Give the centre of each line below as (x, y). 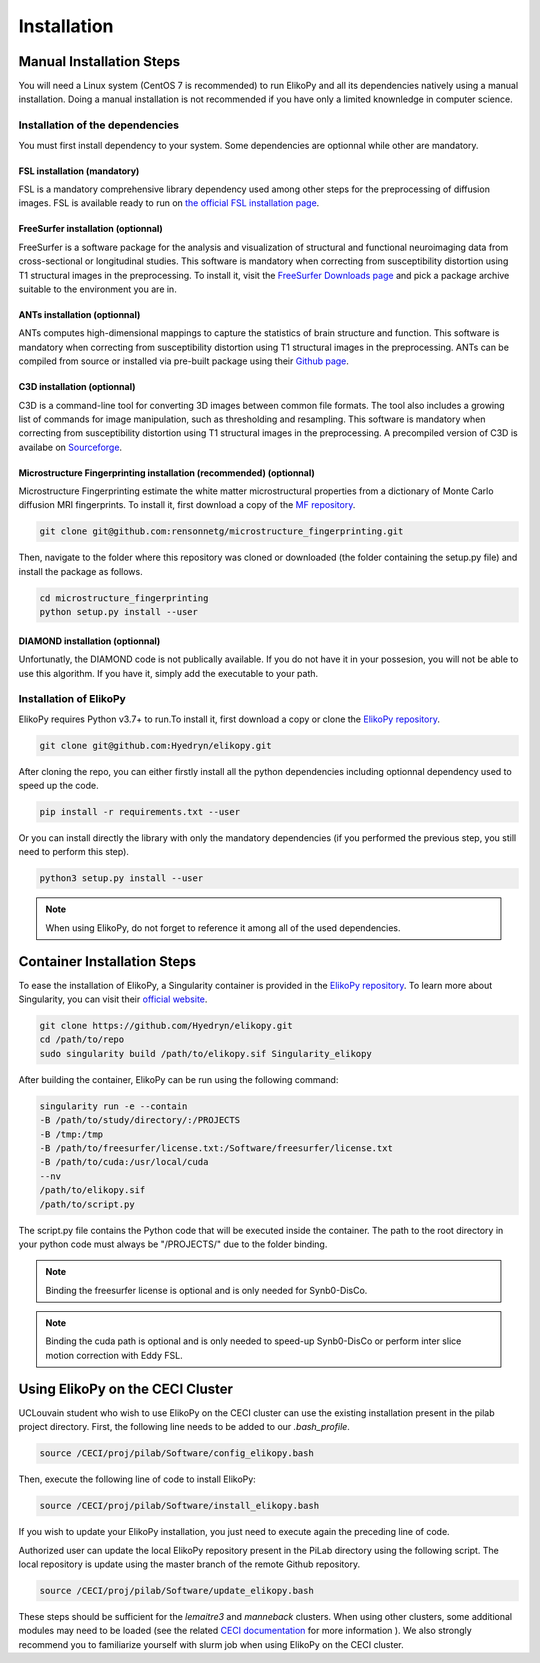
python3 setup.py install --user (121, 878)
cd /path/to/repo (82, 1039)
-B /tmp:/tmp (71, 1134)
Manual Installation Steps (99, 61)
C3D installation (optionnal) (77, 387)
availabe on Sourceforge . (70, 447)
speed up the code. (58, 786)
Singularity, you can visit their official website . (113, 999)
